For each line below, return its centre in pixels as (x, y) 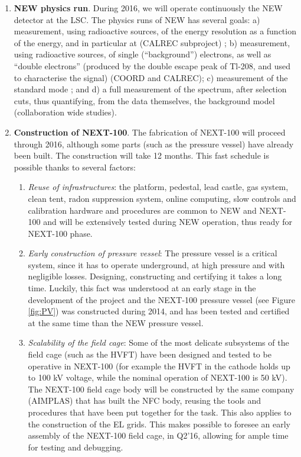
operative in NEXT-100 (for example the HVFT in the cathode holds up (159, 366)
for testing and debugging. (76, 447)
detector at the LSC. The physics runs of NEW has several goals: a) (137, 19)
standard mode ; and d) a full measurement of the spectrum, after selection (150, 89)
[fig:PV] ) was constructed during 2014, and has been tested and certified (159, 311)
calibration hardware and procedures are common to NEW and (142, 210)
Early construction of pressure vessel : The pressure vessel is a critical (153, 253)
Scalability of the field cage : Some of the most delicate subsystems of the (158, 342)
